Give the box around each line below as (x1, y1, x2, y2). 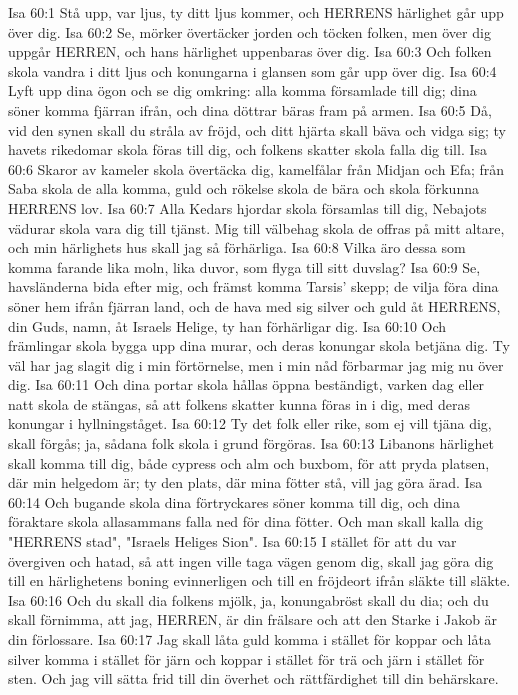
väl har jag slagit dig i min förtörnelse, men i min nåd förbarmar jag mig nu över (8, 354, 504, 375)
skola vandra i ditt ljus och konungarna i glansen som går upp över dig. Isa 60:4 (8, 60, 497, 81)
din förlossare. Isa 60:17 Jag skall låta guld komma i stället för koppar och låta (8, 629, 491, 649)
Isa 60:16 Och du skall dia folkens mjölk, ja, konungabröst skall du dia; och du (8, 589, 489, 610)
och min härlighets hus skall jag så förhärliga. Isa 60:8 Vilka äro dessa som (8, 237, 466, 258)
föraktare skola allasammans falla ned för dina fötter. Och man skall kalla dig (8, 511, 483, 532)
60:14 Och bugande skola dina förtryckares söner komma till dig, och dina (8, 491, 460, 512)
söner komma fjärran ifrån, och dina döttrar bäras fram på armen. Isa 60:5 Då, (8, 99, 492, 120)
